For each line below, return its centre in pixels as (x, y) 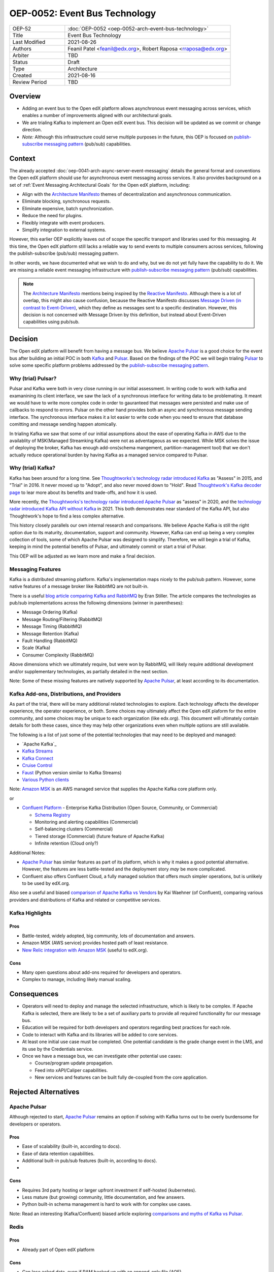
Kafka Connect (38, 758)
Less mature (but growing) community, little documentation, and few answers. (104, 1197)
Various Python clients (46, 779)
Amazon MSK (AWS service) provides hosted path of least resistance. (95, 943)
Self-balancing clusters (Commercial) (74, 829)
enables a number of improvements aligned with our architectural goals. (97, 115)
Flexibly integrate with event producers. (63, 223)
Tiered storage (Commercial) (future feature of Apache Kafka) (100, 836)
